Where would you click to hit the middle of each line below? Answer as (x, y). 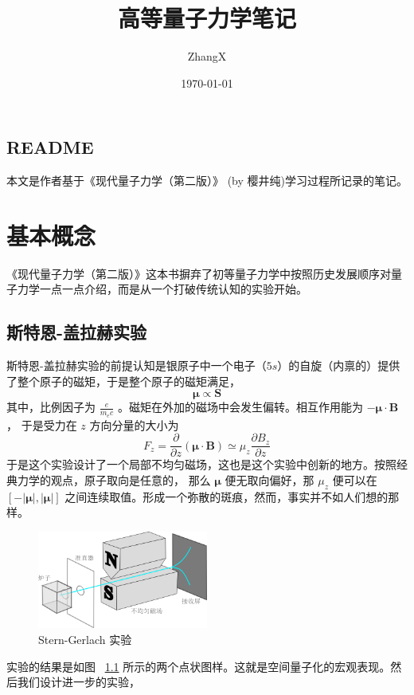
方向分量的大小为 (134, 424)
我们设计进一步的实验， (78, 682)
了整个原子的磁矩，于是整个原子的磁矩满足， (123, 381)
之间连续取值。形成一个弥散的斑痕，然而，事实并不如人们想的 (227, 496)
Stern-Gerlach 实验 (85, 640)
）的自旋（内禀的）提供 (339, 365)
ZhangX (207, 56)
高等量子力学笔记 (207, 18)
